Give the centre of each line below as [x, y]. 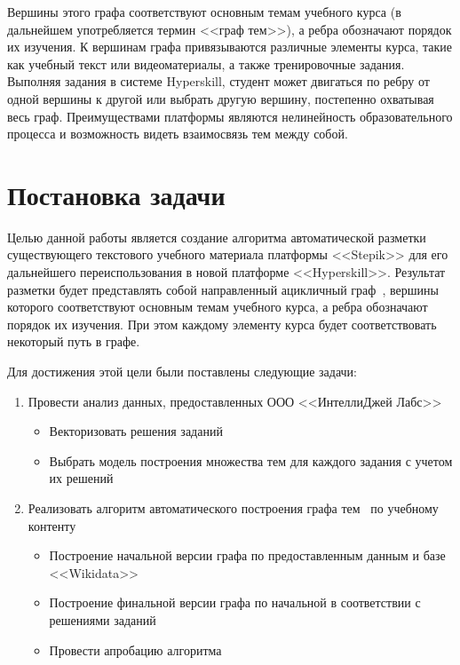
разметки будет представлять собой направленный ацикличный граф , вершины [223, 289]
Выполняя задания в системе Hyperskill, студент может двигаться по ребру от [218, 81]
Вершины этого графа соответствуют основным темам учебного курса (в [204, 12]
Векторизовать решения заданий [136, 431]
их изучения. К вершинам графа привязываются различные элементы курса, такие [230, 47]
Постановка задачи [116, 194]
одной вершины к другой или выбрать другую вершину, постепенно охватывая [221, 98]
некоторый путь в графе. [74, 341]
